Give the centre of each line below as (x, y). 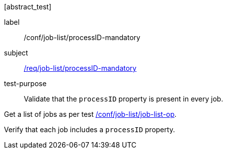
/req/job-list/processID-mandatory (80, 68)
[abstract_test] (28, 7)
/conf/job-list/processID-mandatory (82, 37)
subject (16, 53)
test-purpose (25, 83)
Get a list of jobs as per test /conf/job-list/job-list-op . (90, 114)
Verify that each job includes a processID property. (90, 129)
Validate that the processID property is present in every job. (124, 99)
